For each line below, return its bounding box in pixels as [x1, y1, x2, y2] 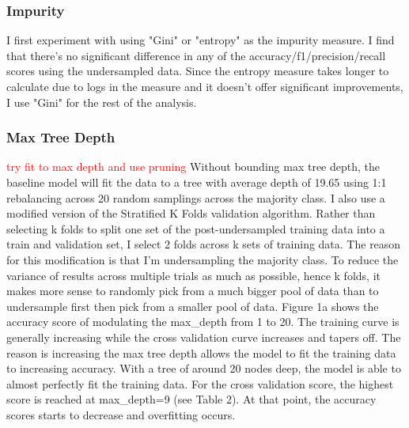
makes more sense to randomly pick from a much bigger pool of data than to [6, 282, 379, 299]
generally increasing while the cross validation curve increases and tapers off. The [6, 328, 401, 345]
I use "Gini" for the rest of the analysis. [6, 93, 197, 110]
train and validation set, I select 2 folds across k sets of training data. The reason [6, 236, 401, 252]
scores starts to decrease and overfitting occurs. [6, 406, 236, 422]
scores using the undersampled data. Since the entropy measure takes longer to [6, 62, 389, 79]
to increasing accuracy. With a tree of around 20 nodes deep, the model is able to [6, 360, 401, 377]
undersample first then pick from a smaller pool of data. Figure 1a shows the [6, 297, 379, 314]
